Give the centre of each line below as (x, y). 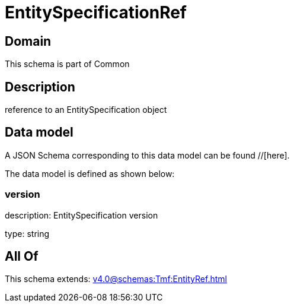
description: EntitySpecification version (82, 215)
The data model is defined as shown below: (90, 173)
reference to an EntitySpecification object (86, 110)
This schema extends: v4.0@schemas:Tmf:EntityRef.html (116, 279)
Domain (28, 41)
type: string (27, 233)
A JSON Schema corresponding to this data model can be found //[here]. (147, 155)
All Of (22, 257)
